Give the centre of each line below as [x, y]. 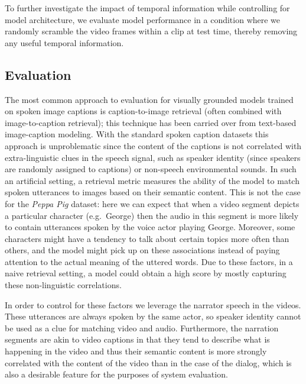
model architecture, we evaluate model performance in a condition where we [143, 19]
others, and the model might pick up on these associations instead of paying [142, 250]
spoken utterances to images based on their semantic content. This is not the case [153, 192]
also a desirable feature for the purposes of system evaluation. [116, 374]
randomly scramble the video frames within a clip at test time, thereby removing [151, 31]
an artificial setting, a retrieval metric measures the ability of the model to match [152, 180]
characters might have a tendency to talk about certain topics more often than [147, 238]
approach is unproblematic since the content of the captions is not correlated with [153, 145]
